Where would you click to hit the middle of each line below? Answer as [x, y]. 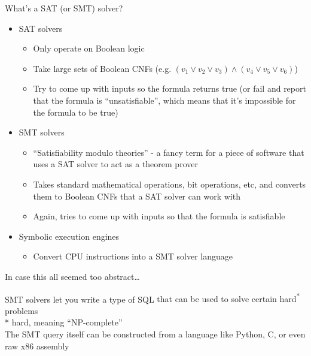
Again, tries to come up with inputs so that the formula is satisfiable [159, 216]
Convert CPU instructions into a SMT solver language [133, 256]
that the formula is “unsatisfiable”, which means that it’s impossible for [164, 100]
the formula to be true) [76, 112]
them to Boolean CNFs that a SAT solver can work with [137, 196]
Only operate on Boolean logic [89, 48]
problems [22, 310]
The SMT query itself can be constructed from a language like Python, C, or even [155, 334]
